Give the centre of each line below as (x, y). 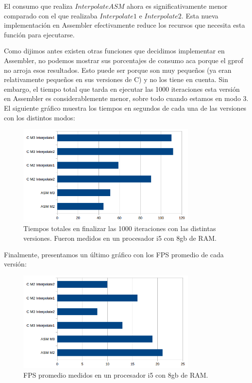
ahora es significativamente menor (177, 6)
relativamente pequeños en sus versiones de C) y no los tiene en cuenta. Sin (116, 79)
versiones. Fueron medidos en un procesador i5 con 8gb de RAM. (120, 238)
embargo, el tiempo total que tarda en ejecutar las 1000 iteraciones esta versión (122, 89)
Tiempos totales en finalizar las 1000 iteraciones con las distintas (120, 228)
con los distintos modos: (40, 117)
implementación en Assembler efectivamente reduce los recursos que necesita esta (125, 25)
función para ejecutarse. (39, 34)
